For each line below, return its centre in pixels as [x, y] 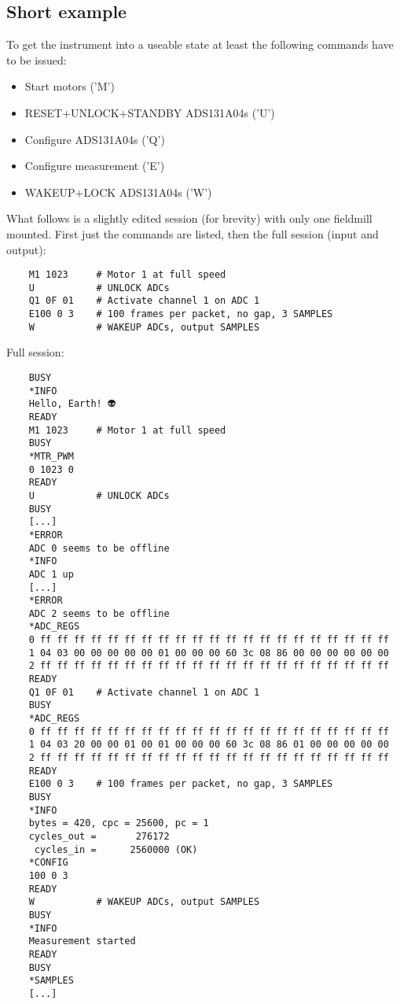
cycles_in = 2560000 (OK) [116, 849]
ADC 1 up [51, 574]
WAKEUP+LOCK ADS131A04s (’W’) [118, 192]
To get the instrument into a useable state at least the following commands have [200, 44]
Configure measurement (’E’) [95, 166]
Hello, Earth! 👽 [72, 404]
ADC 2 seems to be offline [99, 613]
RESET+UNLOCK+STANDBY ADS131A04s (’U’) [150, 112]
